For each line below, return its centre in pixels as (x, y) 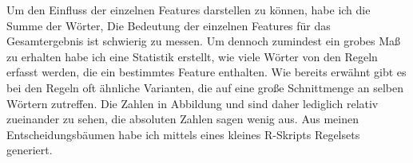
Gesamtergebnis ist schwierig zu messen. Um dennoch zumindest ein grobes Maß (204, 41)
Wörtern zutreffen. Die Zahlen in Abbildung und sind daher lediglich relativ (193, 103)
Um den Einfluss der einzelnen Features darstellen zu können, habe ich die (189, 10)
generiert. (30, 150)
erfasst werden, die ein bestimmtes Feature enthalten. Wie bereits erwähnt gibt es (206, 72)
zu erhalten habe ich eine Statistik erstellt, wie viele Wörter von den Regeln (192, 56)
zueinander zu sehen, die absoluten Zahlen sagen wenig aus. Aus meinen (183, 119)
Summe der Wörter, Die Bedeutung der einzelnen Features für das (169, 25)
